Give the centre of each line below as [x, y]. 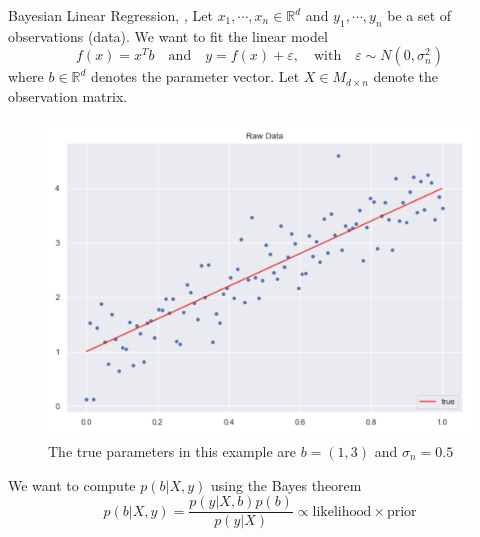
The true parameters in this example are [172, 450]
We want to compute [72, 484]
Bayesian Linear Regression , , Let [110, 15]
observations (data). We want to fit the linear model [168, 35]
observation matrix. [68, 95]
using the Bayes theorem [286, 484]
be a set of [419, 15]
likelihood [342, 511]
